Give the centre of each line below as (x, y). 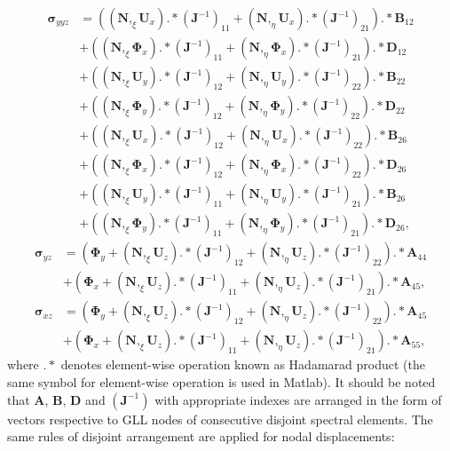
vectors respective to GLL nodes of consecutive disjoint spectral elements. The (220, 419)
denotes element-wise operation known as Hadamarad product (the (243, 364)
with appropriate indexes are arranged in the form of (298, 399)
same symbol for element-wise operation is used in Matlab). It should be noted (221, 381)
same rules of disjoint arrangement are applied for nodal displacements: (201, 436)
